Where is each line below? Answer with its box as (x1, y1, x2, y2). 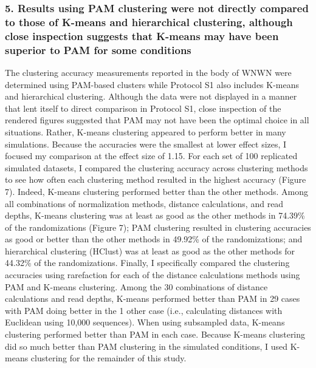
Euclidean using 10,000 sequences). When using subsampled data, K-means (5, 316, 285, 329)
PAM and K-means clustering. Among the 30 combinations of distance (5, 280, 268, 293)
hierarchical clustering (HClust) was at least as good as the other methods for (5, 244, 295, 257)
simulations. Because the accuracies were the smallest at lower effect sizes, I (5, 137, 287, 150)
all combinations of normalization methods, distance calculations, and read (5, 197, 284, 210)
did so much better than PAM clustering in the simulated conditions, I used (5, 339, 288, 352)
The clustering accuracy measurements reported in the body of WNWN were (5, 66, 292, 78)
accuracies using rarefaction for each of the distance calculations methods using (5, 268, 300, 281)
